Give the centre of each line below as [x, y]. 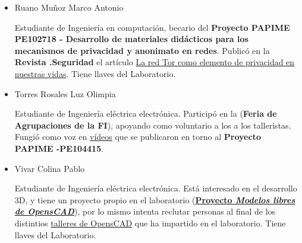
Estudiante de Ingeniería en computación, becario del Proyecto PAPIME [152, 27]
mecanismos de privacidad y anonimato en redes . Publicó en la [142, 50]
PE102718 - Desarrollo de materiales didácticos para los [131, 39]
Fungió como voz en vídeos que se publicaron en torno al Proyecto [138, 137]
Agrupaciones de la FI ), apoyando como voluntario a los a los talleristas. [153, 125]
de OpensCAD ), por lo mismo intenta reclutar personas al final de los [145, 211]
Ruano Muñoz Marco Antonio [69, 7]
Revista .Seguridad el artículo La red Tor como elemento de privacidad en [155, 62]
